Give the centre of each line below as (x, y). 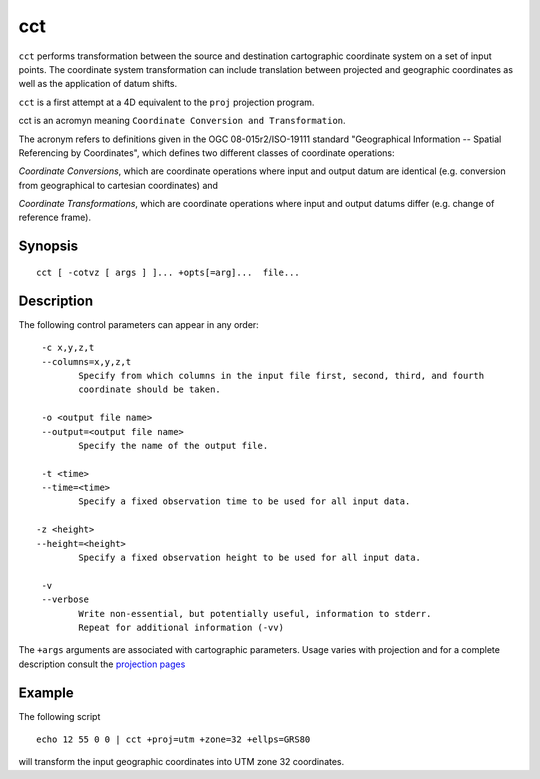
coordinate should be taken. (150, 389)
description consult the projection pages (102, 664)
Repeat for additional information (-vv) (181, 627)
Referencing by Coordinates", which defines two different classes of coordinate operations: (206, 152)
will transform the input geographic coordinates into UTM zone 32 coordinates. (181, 762)
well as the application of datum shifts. (98, 84)
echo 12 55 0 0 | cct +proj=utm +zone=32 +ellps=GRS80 (173, 739)
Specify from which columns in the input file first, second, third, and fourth (281, 375)
